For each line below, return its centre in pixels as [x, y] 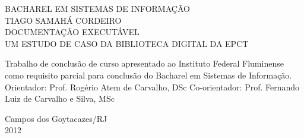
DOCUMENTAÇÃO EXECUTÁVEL [72, 32]
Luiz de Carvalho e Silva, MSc [60, 98]
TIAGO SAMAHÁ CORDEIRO [63, 20]
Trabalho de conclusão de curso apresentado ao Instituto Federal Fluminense [144, 63]
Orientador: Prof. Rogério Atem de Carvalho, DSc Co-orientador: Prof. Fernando [152, 87]
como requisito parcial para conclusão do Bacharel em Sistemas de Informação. [148, 75]
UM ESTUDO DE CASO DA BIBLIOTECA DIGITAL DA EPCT [127, 43]
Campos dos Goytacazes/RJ [56, 118]
